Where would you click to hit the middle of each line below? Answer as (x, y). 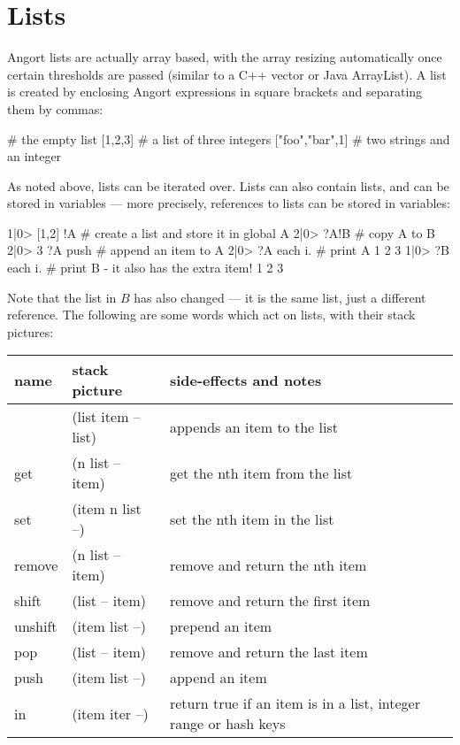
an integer (34, 156)
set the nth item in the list (252, 518)
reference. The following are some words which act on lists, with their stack (211, 315)
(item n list (107, 509)
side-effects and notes (245, 380)
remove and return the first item (270, 601)
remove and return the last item (268, 652)
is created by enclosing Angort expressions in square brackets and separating (215, 92)
